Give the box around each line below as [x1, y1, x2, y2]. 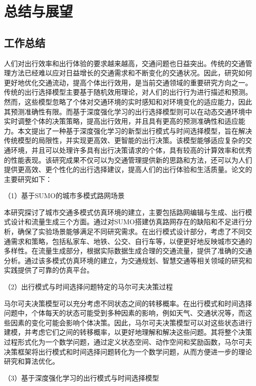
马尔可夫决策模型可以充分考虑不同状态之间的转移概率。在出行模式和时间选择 [4, 298, 252, 308]
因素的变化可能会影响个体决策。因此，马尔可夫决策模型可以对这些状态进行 [10, 317, 252, 327]
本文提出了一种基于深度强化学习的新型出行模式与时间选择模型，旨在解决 [17, 125, 252, 136]
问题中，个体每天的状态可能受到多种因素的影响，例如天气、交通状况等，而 [4, 308, 245, 318]
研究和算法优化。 [4, 356, 59, 366]
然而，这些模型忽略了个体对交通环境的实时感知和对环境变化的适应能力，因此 [4, 96, 252, 106]
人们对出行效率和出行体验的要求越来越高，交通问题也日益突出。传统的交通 [4, 58, 245, 68]
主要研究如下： [4, 174, 52, 184]
